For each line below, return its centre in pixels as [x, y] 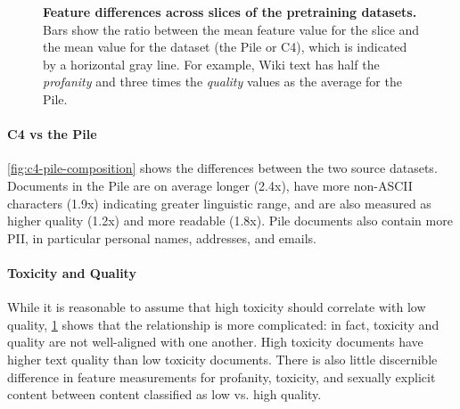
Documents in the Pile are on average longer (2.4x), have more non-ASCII [210, 185]
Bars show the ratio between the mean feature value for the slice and [231, 29]
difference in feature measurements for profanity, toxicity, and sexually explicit [222, 376]
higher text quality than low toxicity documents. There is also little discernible [222, 359]
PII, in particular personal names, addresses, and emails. [162, 237]
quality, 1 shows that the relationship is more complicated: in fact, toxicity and [223, 324]
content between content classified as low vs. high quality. [164, 394]
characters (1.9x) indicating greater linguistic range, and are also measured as [219, 203]
